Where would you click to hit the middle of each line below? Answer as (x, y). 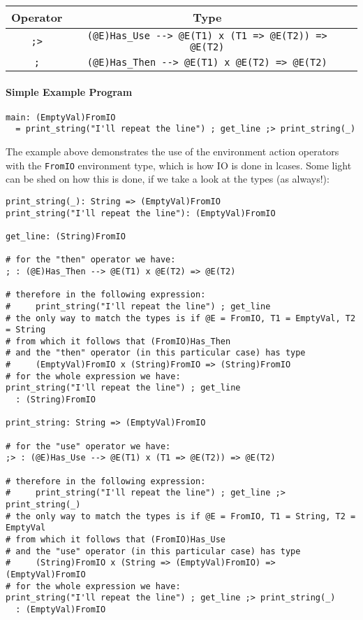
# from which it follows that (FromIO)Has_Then (118, 341)
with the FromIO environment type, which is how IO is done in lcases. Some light (179, 165)
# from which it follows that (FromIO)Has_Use (116, 539)
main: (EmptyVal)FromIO (61, 117)
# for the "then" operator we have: (91, 260)
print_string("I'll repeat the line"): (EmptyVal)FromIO (141, 213)
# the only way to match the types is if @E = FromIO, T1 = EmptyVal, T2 (181, 318)
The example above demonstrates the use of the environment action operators (172, 152)
